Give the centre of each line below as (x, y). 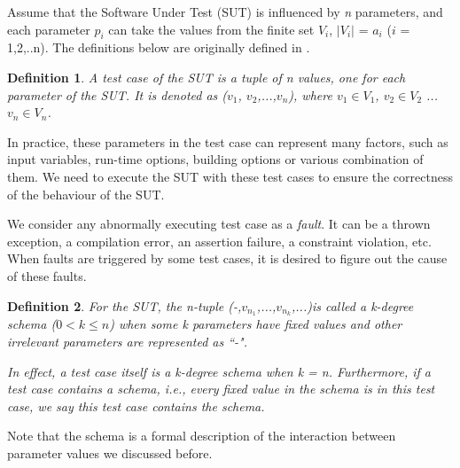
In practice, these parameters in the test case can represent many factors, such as (228, 141)
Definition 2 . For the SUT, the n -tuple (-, (125, 305)
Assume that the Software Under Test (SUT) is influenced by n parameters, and (225, 12)
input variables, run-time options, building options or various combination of (215, 159)
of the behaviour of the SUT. (86, 194)
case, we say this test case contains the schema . (136, 406)
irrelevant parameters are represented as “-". (128, 341)
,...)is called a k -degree (353, 305)
